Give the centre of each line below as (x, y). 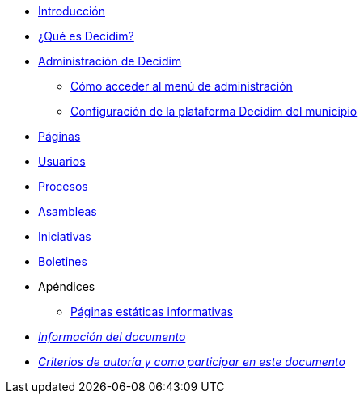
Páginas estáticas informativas (152, 312)
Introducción (72, 11)
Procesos (63, 186)
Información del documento (112, 337)
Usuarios (62, 161)
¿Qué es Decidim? (86, 36)
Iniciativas (65, 236)
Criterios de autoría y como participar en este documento (192, 362)
